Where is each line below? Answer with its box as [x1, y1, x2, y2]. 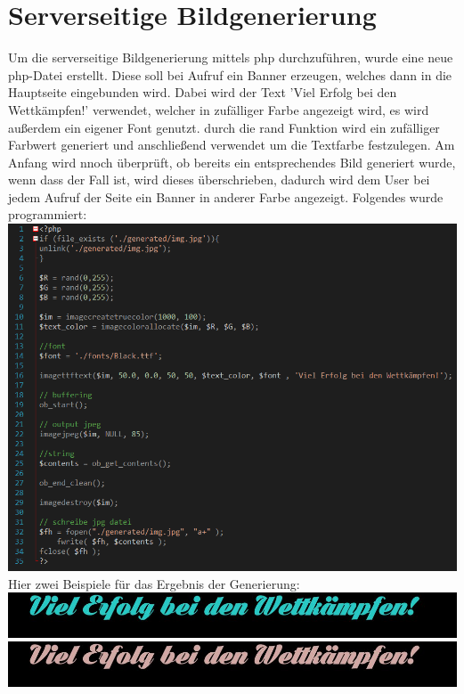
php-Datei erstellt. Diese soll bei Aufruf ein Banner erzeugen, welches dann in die [8, 65, 452, 84]
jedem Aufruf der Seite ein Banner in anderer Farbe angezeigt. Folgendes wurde [8, 187, 444, 206]
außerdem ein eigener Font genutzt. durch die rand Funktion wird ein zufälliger [8, 118, 440, 136]
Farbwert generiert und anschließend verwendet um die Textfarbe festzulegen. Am [8, 135, 455, 154]
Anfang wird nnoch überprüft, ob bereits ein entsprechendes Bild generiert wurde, [8, 152, 456, 171]
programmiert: [8, 205, 87, 224]
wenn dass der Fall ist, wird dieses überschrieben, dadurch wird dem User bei [8, 170, 430, 189]
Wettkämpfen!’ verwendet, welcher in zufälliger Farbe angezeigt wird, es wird [8, 100, 429, 118]
